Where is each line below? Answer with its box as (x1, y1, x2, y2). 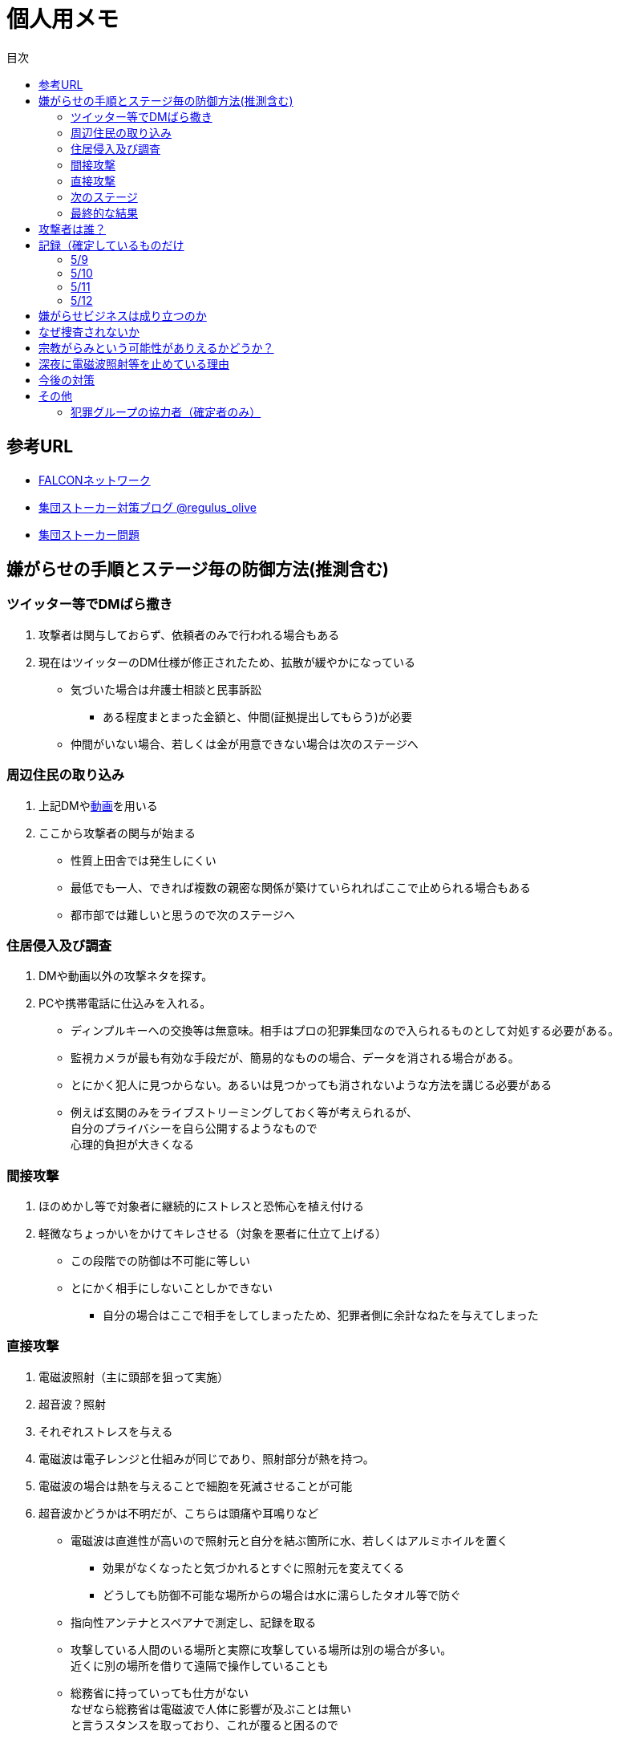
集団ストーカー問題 (38, 527, 140, 541)
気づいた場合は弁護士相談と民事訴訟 (71, 682, 261, 696)
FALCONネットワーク (38, 472, 151, 487)
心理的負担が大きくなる (71, 1137, 194, 1152)
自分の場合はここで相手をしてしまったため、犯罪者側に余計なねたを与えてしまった (103, 1308, 539, 1323)
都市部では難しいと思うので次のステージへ (71, 907, 295, 922)
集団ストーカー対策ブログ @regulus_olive (38, 500, 257, 514)
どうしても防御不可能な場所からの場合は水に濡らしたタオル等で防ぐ (103, 1587, 461, 1602)
